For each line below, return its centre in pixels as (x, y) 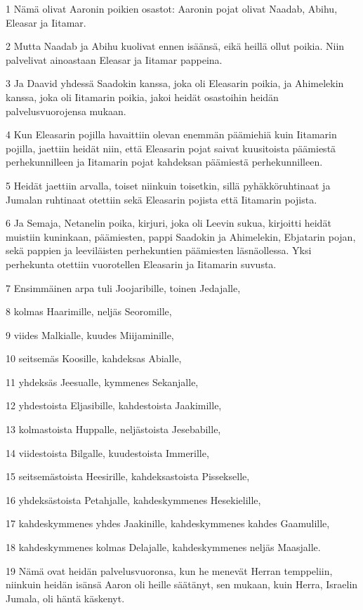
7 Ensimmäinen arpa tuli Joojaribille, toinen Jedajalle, (123, 287)
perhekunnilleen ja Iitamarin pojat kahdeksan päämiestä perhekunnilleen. (164, 162)
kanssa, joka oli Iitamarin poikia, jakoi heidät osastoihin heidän (142, 97)
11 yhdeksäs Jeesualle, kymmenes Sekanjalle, (102, 382)
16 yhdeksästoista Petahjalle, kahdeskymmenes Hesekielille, (133, 499)
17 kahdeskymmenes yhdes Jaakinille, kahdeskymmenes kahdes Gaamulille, (168, 523)
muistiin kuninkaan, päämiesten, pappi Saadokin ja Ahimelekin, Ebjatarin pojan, (181, 236)
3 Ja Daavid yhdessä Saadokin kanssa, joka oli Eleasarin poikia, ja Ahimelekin (175, 83)
